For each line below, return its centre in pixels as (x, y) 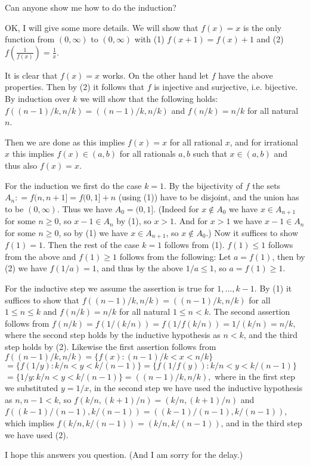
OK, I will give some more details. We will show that (102, 27)
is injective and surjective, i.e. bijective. (226, 87)
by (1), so (134, 221)
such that (210, 154)
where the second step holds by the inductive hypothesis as (113, 335)
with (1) (149, 39)
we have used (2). (37, 434)
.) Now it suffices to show (252, 232)
